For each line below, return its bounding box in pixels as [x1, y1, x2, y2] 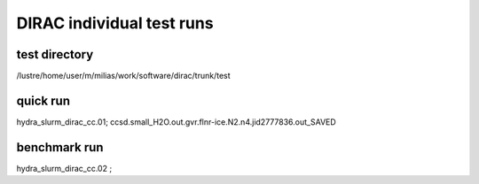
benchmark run [16, 140, 104, 155]
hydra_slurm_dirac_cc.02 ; [16, 163, 113, 173]
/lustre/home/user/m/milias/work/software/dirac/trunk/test [16, 71, 231, 81]
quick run [16, 93, 71, 108]
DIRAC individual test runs [16, 13, 214, 33]
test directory [16, 47, 94, 62]
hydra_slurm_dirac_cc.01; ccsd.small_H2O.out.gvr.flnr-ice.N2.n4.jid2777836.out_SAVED [16, 116, 336, 127]
